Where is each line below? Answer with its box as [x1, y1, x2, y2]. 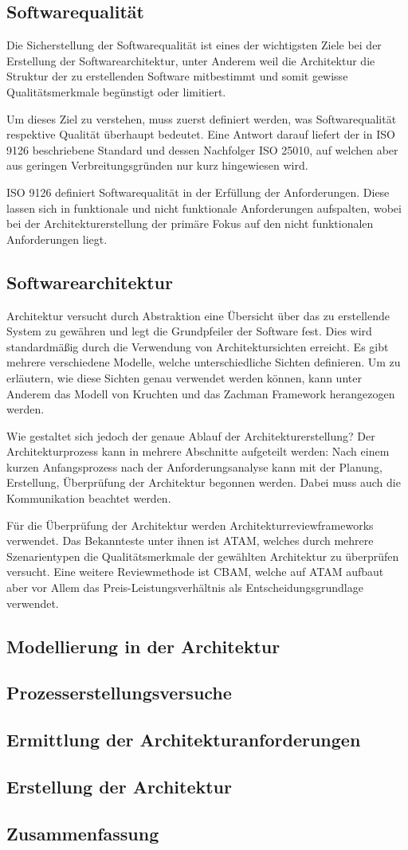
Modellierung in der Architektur [6, 633, 280, 658]
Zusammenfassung [6, 821, 159, 845]
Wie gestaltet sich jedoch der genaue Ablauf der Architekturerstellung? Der [6, 427, 375, 444]
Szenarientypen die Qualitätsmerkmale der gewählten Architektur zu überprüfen [6, 547, 399, 564]
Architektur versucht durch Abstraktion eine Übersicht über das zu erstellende [6, 307, 390, 323]
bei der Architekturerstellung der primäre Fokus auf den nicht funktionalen [6, 215, 374, 232]
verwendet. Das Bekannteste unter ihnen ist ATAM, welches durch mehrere [6, 532, 374, 549]
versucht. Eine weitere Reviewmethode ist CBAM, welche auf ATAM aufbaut [6, 563, 384, 580]
